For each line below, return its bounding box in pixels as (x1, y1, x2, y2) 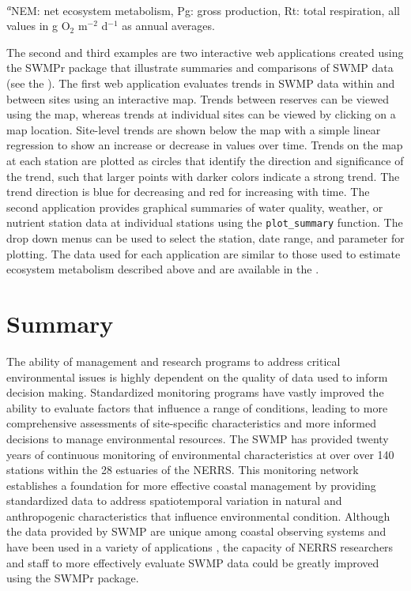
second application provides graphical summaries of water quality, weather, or (6, 198, 383, 215)
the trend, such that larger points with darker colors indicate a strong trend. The (6, 168, 400, 184)
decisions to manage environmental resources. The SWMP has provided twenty (6, 430, 389, 446)
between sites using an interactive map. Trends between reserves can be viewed (6, 90, 389, 107)
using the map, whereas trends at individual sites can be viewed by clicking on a (6, 106, 396, 122)
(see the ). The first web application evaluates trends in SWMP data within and (6, 75, 395, 92)
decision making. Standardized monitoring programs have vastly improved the (6, 384, 384, 401)
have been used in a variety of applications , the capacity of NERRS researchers (6, 539, 394, 555)
